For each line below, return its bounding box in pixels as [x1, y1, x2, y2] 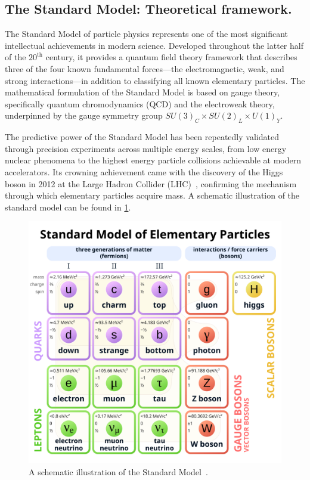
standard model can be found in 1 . [5, 200, 131, 213]
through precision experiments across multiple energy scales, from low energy [5, 142, 287, 154]
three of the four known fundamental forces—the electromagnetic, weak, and [5, 62, 284, 75]
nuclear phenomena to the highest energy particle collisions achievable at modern [5, 154, 301, 166]
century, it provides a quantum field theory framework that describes [45, 51, 297, 63]
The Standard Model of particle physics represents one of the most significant [5, 27, 289, 40]
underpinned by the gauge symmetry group [5, 109, 163, 122]
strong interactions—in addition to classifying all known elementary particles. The [5, 74, 305, 86]
